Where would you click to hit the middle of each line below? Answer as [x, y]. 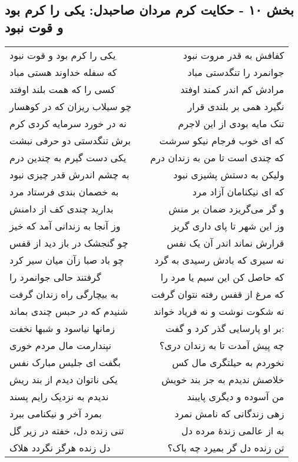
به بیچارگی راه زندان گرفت [64, 294]
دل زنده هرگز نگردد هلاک [60, 447]
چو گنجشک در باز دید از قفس [69, 242]
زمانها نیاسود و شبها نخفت [62, 328]
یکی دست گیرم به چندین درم [68, 157]
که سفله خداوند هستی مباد [63, 72]
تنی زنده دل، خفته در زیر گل [67, 430]
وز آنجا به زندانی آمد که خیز [65, 225]
